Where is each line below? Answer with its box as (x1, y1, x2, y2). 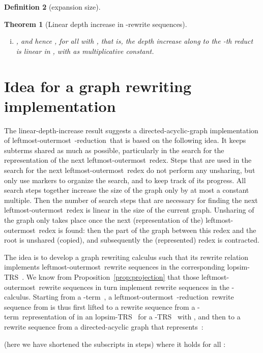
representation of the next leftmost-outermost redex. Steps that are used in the (4, 155, 252, 165)
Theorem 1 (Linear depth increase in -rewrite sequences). (4, 18, 187, 29)
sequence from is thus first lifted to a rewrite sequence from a (4, 301, 195, 312)
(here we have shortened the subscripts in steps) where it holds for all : (4, 338, 226, 349)
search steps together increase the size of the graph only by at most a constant (4, 185, 249, 195)
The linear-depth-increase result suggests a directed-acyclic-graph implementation (4, 125, 258, 135)
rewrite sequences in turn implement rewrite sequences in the (39, 281, 229, 292)
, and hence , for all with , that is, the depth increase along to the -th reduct (16, 36, 253, 46)
